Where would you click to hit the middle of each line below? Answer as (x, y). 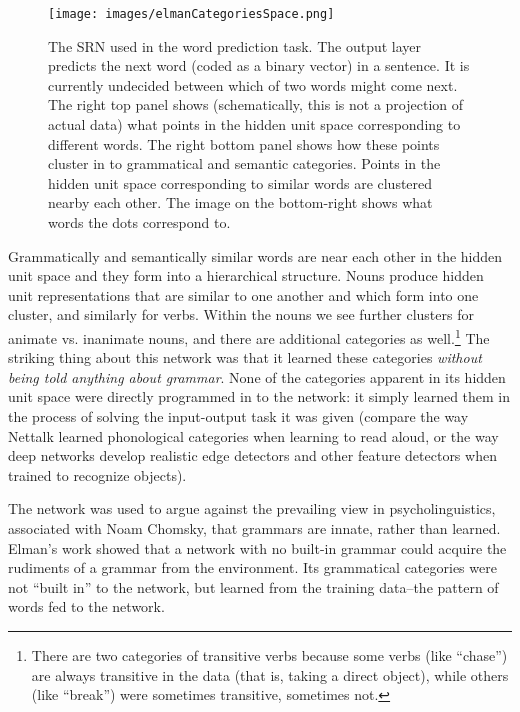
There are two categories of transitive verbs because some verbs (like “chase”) (269, 654)
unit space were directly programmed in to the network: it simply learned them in (259, 396)
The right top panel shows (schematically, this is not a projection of (256, 104)
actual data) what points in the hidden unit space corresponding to (254, 124)
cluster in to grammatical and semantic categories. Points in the (244, 163)
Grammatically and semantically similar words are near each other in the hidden (255, 255)
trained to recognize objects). (97, 474)
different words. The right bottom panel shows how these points (244, 143)
